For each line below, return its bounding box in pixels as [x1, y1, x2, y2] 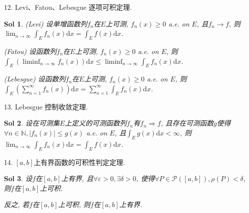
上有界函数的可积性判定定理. [33, 157, 125, 167]
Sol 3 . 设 [4, 173, 32, 184]
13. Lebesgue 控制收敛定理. [4, 101, 88, 111]
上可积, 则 [58, 199, 90, 210]
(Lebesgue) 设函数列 [4, 74, 66, 84]
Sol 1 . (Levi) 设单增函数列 [4, 18, 87, 28]
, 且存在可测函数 [161, 118, 214, 128]
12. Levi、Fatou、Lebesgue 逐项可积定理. [4, 2, 132, 12]
